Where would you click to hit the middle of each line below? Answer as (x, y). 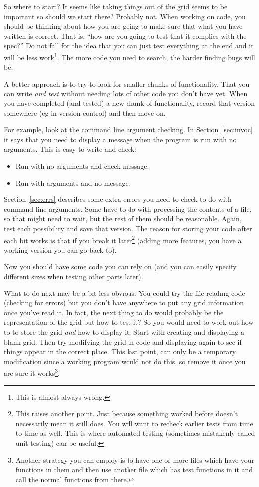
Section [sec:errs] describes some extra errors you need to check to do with (118, 199)
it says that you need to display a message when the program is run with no (120, 139)
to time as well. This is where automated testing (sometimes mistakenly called (135, 433)
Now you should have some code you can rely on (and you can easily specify (120, 266)
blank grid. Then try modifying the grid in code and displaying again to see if (123, 341)
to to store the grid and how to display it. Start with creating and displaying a (124, 332)
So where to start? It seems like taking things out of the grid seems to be (116, 6)
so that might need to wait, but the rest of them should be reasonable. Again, (123, 219)
